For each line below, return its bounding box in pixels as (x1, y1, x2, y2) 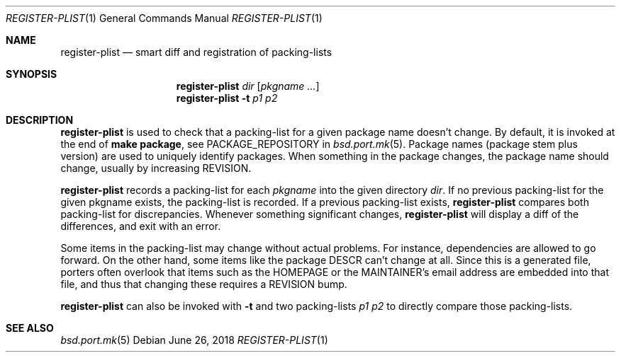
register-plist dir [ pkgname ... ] (176, 80, 320, 92)
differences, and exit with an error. (60, 220, 221, 232)
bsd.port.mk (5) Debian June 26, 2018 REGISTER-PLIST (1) (60, 334, 328, 346)
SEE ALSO (6, 322, 54, 334)
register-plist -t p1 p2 (176, 92, 278, 104)
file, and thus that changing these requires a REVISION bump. (60, 278, 347, 290)
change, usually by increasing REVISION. (60, 162, 252, 174)
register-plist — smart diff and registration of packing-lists (60, 46, 332, 58)
